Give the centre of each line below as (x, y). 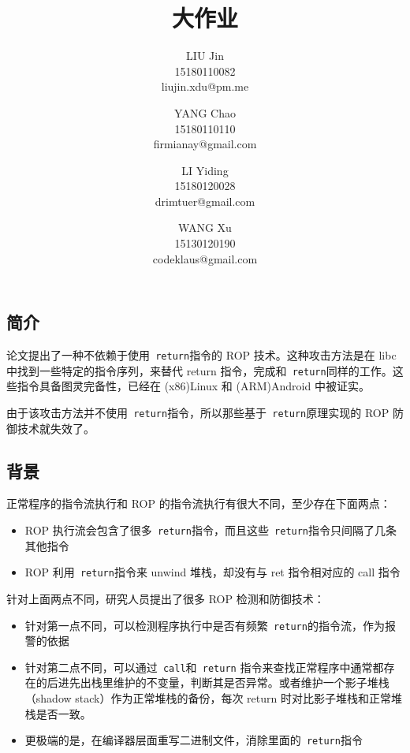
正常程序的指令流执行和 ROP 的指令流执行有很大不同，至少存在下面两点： (199, 503)
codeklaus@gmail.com (205, 258)
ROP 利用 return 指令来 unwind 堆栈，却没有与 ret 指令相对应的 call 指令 (212, 572)
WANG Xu (205, 227)
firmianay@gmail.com (205, 144)
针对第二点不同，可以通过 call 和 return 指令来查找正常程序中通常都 (204, 667)
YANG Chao (205, 112)
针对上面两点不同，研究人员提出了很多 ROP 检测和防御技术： (166, 598)
